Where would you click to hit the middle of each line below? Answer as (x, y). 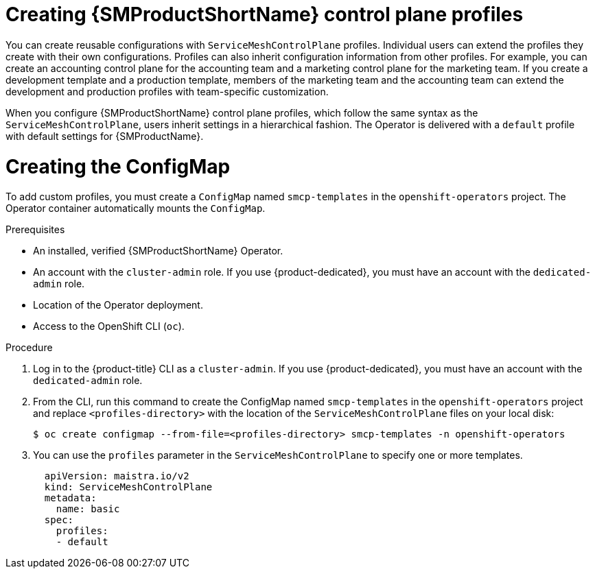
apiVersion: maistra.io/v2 (117, 476)
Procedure (29, 348)
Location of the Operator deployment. (118, 305)
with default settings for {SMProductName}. (105, 136)
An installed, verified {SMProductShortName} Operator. (158, 251)
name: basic (88, 509)
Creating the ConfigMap (118, 166)
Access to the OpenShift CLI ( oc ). (109, 326)
